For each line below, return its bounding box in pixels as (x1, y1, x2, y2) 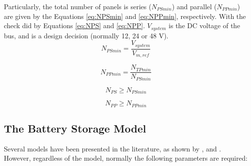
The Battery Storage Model (4, 120, 146, 135)
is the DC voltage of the (169, 20, 240, 31)
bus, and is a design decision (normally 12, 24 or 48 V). (4, 30, 169, 40)
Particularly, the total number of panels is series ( (4, 1, 152, 11)
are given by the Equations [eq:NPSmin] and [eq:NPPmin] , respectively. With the (4, 11, 246, 21)
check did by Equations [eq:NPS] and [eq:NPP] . (4, 20, 145, 31)
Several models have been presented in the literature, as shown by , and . (4, 143, 221, 153)
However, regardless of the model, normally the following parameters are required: (4, 153, 248, 163)
